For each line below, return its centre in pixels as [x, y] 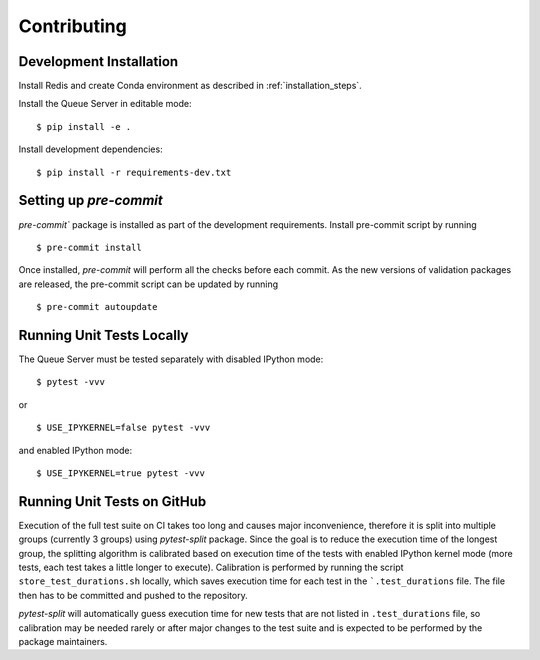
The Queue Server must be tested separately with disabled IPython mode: [171, 359]
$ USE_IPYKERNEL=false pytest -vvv [123, 428]
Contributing [72, 26]
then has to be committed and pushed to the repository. [133, 595]
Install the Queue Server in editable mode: [105, 104]
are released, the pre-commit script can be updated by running [148, 284]
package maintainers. [63, 641]
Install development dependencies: [91, 149]
